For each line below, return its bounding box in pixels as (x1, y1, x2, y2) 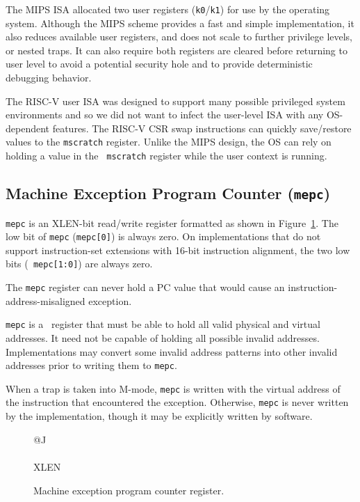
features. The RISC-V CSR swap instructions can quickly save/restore (52, 120, 352, 135)
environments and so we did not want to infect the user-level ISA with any (6, 107, 324, 122)
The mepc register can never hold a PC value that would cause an (6, 280, 285, 295)
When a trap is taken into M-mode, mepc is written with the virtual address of (6, 381, 341, 395)
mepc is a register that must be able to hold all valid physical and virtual (6, 317, 320, 331)
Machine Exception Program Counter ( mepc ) (6, 182, 331, 204)
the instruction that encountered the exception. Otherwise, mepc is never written (6, 395, 349, 409)
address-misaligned (6, 293, 85, 308)
